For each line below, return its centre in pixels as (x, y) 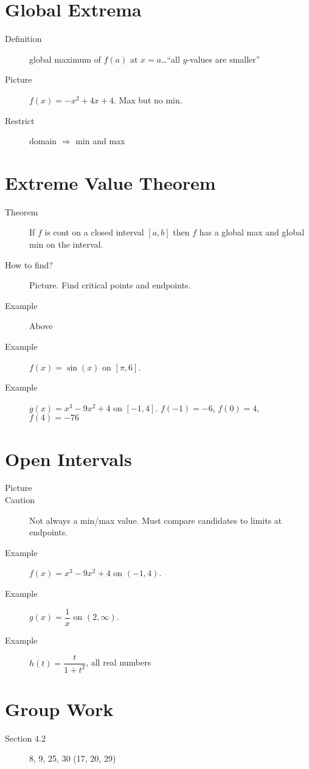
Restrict (20, 120)
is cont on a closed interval (94, 232)
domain (43, 141)
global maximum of (65, 59)
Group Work (59, 708)
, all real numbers (119, 662)
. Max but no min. (148, 99)
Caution (20, 500)
